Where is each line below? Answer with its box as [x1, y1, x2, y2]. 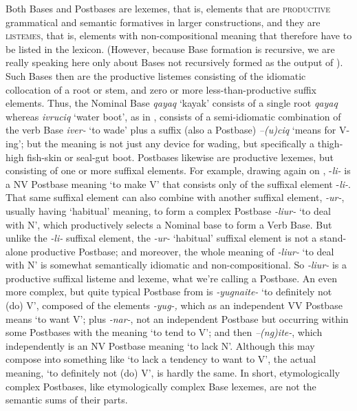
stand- [319, 231, 347, 245]
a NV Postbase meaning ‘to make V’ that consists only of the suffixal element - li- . [6, 176, 351, 191]
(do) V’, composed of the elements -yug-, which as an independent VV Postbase [6, 298, 343, 313]
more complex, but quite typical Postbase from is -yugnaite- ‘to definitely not [6, 284, 332, 299]
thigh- [317, 136, 343, 150]
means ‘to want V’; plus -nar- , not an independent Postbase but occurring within [6, 311, 349, 326]
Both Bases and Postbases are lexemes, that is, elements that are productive [6, 1, 331, 15]
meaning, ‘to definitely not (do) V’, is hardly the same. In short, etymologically [6, 366, 340, 380]
